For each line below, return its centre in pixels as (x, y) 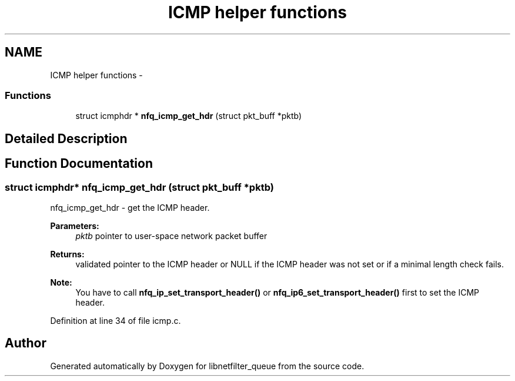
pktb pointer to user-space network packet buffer (171, 236)
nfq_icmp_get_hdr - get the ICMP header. (130, 207)
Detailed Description (66, 138)
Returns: (67, 254)
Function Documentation (79, 164)
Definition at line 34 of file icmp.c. (116, 320)
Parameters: (75, 226)
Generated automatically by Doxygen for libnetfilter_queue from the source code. (207, 366)
